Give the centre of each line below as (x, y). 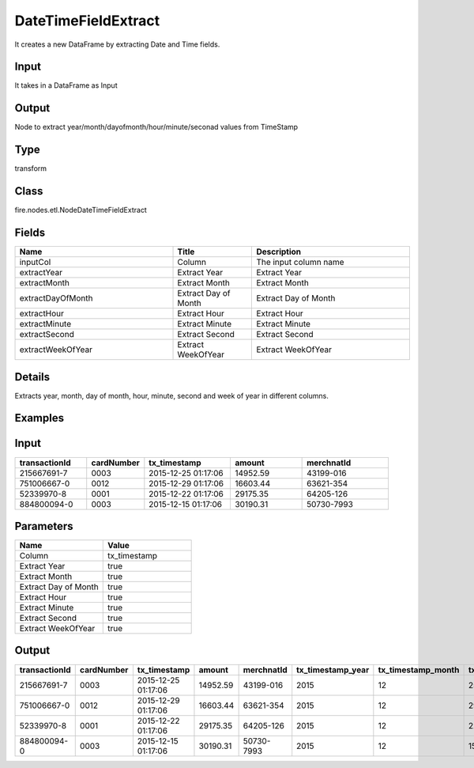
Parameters (44, 526)
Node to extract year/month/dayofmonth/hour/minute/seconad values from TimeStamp (156, 127)
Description (279, 252)
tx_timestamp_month (419, 670)
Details (32, 377)
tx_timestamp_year (333, 670)
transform (31, 168)
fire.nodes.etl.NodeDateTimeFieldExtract (81, 210)
